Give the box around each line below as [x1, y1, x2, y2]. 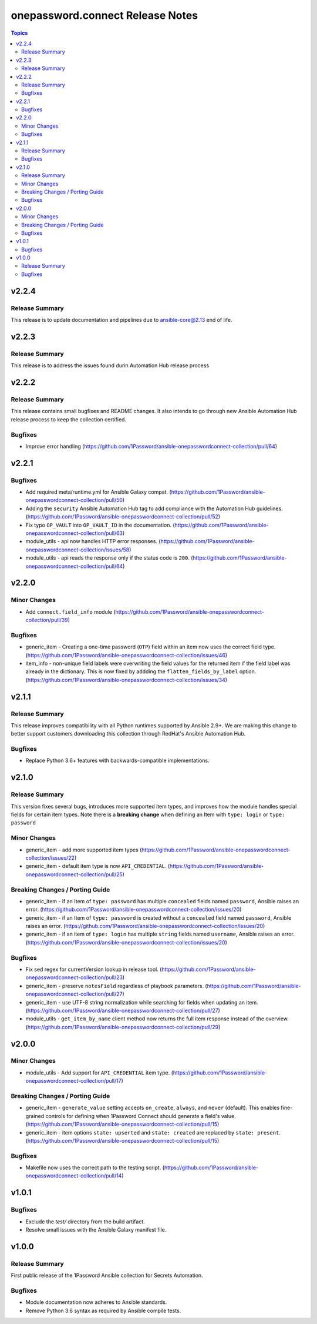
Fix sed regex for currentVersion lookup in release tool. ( [25, 966, 162, 973]
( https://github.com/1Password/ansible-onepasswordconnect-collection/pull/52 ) [25, 513, 220, 520]
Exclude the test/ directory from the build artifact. [25, 1218, 145, 1225]
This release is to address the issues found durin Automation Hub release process [11, 362, 210, 369]
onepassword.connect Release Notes [11, 9, 198, 22]
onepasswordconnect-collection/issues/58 [25, 546, 130, 553]
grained [25, 1112, 45, 1119]
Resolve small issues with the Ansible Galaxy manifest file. [25, 1226, 167, 1233]
